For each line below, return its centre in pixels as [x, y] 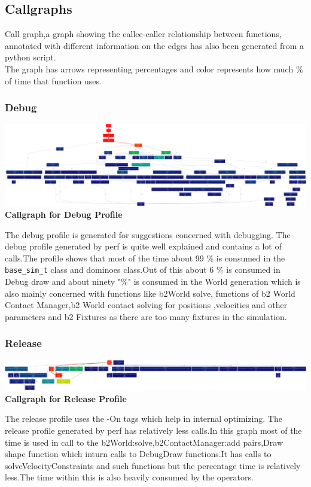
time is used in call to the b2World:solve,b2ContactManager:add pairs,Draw [144, 442]
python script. [31, 57]
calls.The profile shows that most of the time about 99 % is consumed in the [145, 258]
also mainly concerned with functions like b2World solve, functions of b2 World [150, 293]
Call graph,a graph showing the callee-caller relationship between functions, [143, 34]
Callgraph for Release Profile [66, 398]
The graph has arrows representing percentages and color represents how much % [154, 69]
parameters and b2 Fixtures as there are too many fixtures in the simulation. [146, 316]
